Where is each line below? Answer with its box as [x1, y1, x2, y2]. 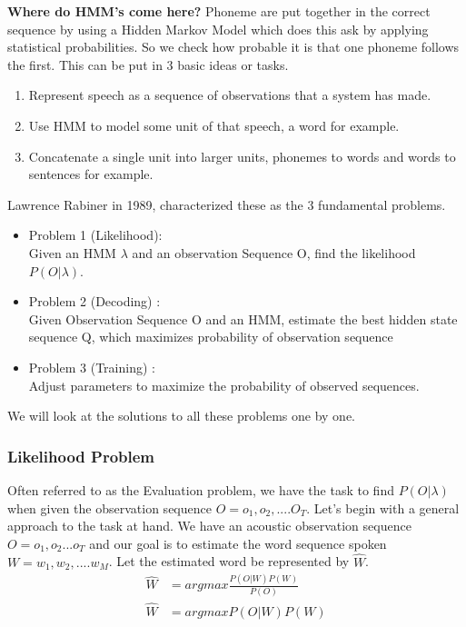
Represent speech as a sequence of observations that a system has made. [28, 85, 431, 104]
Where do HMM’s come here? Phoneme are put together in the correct [7, 2, 431, 20]
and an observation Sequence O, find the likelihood [132, 243, 416, 262]
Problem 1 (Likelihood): [28, 225, 163, 244]
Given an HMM [28, 243, 116, 262]
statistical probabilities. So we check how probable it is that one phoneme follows [7, 37, 460, 56]
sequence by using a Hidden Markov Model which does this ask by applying [7, 19, 429, 38]
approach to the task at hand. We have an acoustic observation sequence [7, 516, 411, 535]
